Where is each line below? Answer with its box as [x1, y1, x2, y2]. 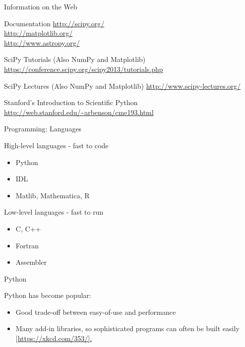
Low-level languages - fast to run [4, 207, 104, 217]
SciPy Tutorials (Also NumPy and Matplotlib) [4, 54, 146, 64]
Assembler [15, 257, 47, 267]
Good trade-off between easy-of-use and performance [15, 306, 176, 317]
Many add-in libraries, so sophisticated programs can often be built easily [15, 323, 240, 334]
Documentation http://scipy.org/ [4, 18, 105, 28]
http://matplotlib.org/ [4, 28, 73, 38]
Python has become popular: [4, 290, 91, 300]
